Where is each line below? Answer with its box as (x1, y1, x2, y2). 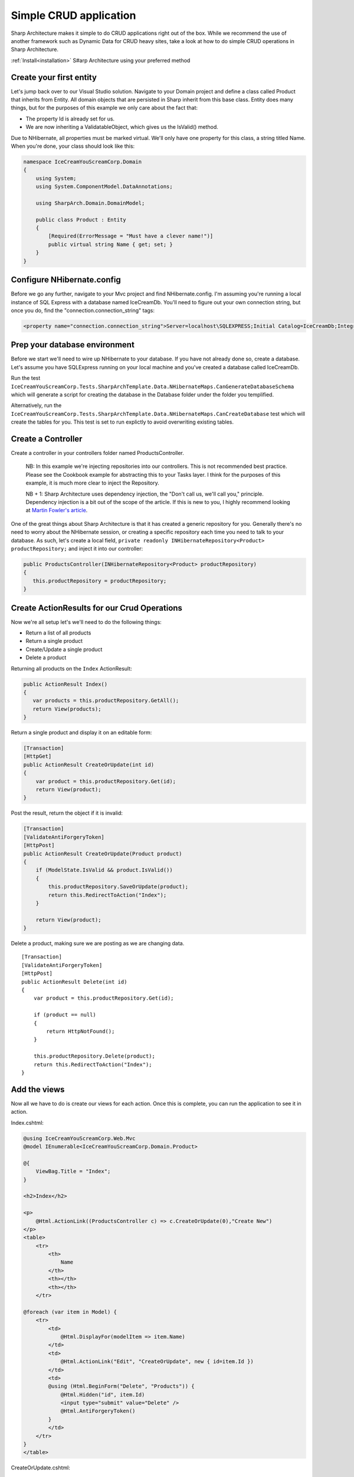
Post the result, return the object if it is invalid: (11, 809, 123, 816)
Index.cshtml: (11, 1119, 44, 1126)
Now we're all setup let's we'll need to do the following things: (11, 618, 162, 626)
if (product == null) (33, 1011, 97, 1019)
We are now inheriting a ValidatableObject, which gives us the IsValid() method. (25, 123, 218, 131)
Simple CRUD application (11, 9, 136, 22)
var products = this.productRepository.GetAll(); (32, 697, 179, 704)
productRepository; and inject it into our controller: (11, 545, 143, 552)
